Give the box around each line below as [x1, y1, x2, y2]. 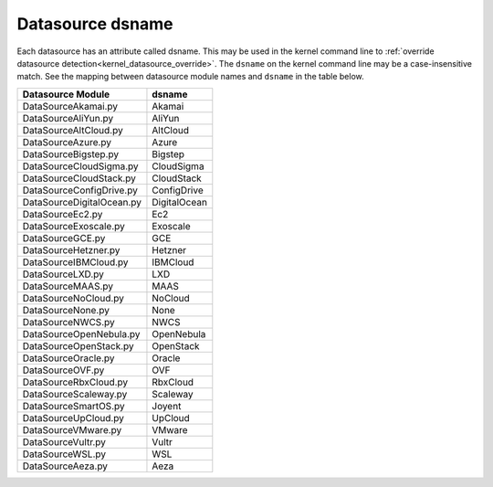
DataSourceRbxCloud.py [22, 376, 129, 388]
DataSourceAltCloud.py [22, 123, 123, 136]
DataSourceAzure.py [22, 135, 112, 148]
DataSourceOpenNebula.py [22, 327, 141, 340]
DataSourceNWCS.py [22, 315, 115, 328]
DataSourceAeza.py [22, 460, 109, 472]
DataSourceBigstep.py [22, 147, 119, 160]
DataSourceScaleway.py [22, 387, 128, 400]
